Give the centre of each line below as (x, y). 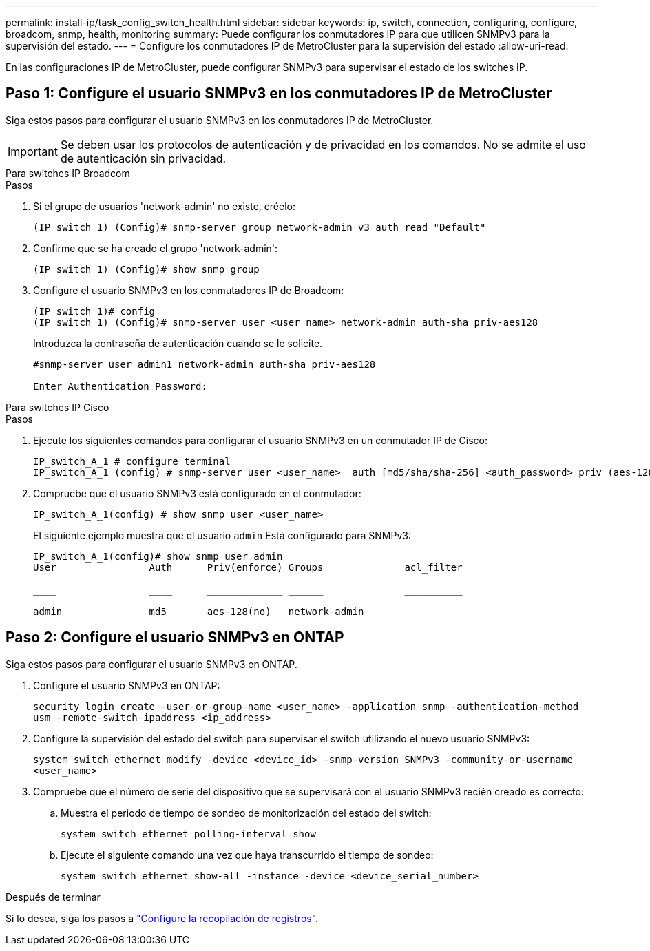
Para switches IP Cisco (57, 407)
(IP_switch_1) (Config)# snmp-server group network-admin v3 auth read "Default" (260, 227)
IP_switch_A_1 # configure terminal (132, 461)
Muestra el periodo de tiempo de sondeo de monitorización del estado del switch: (246, 813)
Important (33, 151)
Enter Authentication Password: (120, 386)
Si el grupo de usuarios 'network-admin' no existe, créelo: (164, 206)
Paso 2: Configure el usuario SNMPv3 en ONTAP (175, 638)
